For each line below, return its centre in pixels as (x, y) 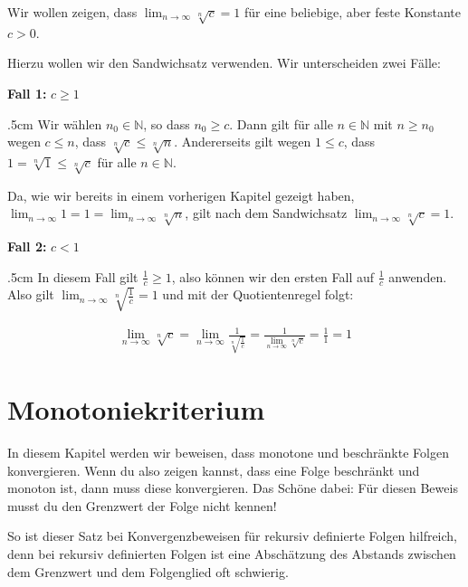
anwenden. (418, 276)
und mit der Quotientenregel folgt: (258, 294)
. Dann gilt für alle (281, 123)
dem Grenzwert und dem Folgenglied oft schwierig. (148, 571)
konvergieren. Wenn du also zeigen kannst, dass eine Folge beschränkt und (214, 470)
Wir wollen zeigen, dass (72, 12)
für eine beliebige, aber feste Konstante (352, 12)
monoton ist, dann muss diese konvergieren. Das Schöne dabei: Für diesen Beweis (233, 488)
